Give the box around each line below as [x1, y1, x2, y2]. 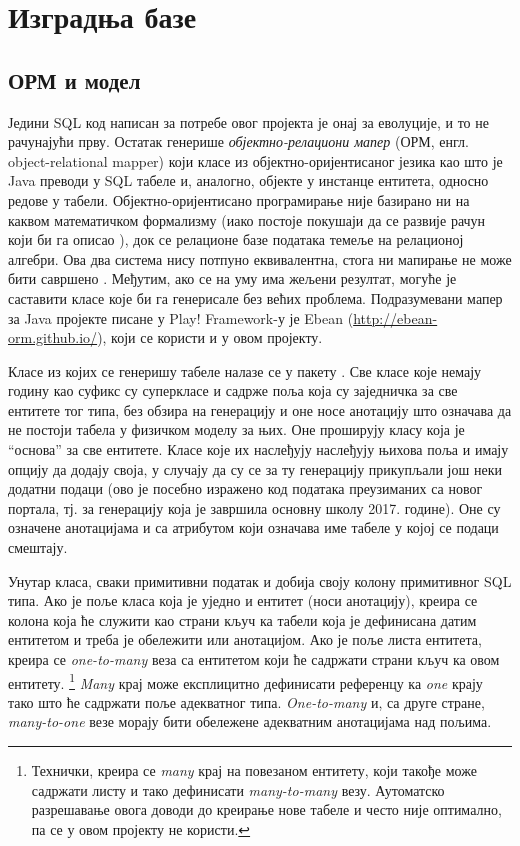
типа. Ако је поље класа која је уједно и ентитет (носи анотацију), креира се [8, 590, 478, 611]
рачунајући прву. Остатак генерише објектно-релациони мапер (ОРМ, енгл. [8, 131, 469, 152]
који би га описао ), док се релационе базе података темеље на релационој [8, 229, 464, 250]
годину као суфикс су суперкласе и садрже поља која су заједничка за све [8, 380, 458, 401]
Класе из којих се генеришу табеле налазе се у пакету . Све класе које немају [8, 360, 482, 381]
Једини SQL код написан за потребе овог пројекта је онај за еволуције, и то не [8, 111, 489, 132]
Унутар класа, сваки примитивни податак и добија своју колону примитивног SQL [8, 570, 512, 591]
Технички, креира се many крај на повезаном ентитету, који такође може [31, 760, 477, 781]
